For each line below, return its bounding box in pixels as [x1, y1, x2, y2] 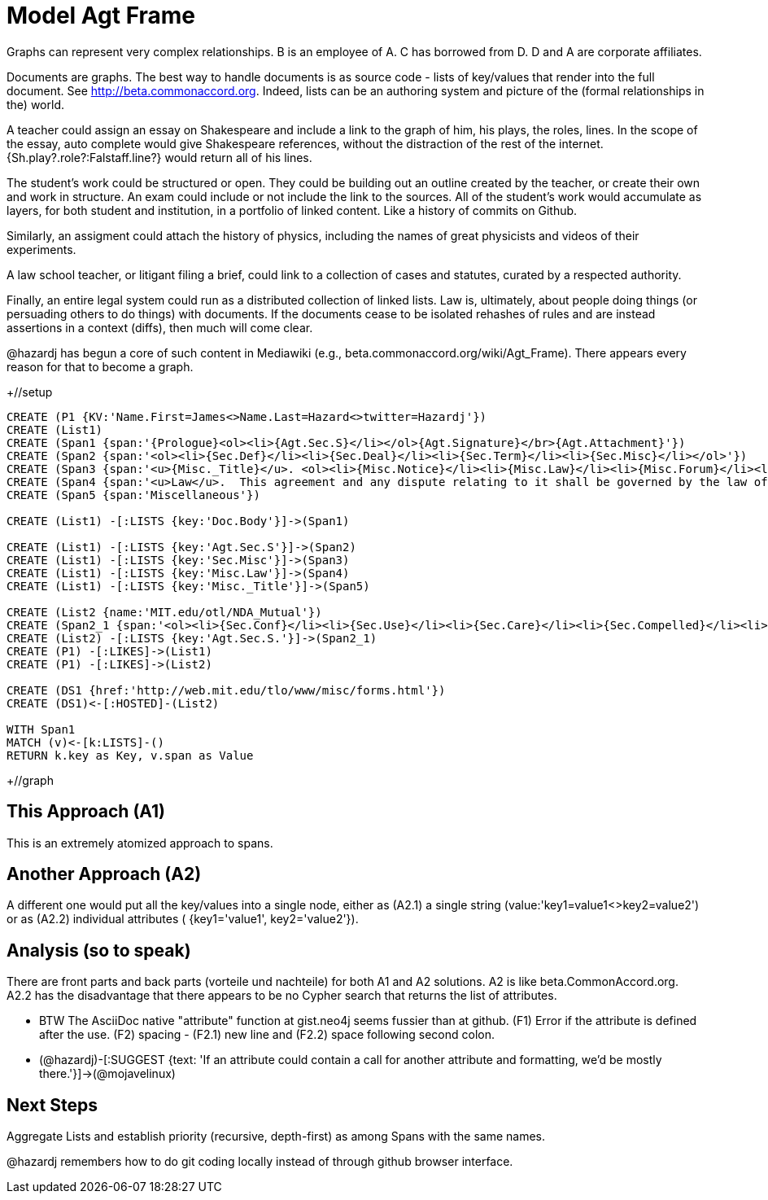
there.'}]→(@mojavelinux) [39, 1066, 176, 1081]
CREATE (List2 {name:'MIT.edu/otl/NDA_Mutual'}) [7, 605, 322, 619]
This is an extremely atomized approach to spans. [7, 835, 273, 850]
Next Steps [7, 1094, 98, 1115]
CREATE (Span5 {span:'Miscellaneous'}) [7, 488, 260, 501]
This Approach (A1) [7, 801, 165, 822]
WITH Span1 [7, 722, 76, 736]
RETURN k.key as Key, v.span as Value [7, 748, 254, 762]
